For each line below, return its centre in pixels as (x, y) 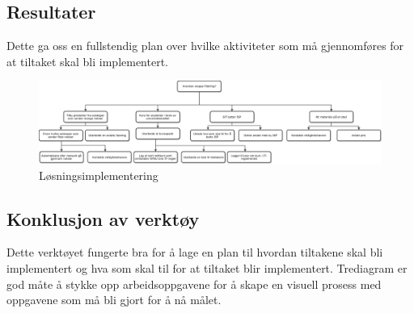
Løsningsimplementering (99, 175)
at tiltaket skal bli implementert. (88, 61)
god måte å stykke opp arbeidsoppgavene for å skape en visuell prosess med (194, 284)
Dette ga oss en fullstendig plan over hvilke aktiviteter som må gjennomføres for (205, 46)
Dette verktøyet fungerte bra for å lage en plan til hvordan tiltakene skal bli (195, 252)
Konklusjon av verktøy (103, 218)
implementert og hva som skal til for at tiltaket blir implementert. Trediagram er (207, 268)
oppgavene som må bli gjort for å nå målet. (114, 300)
